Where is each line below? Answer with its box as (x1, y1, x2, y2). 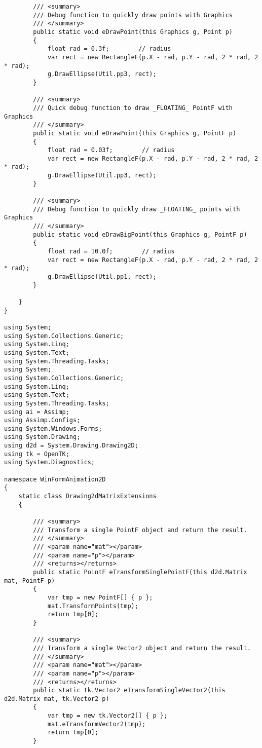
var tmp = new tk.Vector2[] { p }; (47, 712, 168, 720)
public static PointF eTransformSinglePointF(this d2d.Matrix (33, 568, 247, 576)
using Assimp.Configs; (4, 417, 81, 424)
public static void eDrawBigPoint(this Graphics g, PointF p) (33, 231, 247, 238)
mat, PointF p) (4, 577, 55, 584)
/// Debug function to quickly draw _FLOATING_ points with (33, 205, 240, 213)
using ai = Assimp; (4, 408, 69, 416)
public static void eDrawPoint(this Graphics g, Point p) (33, 28, 233, 35)
